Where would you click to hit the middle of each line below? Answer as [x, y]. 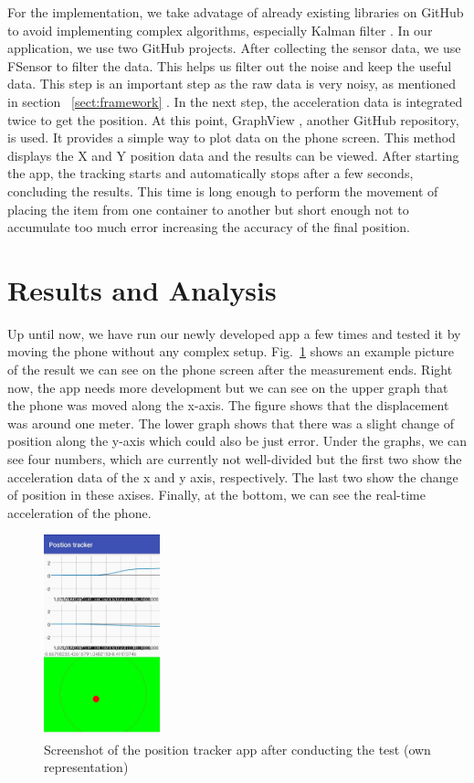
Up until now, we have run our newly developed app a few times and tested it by [234, 333]
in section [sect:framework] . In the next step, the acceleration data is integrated [235, 101]
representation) [86, 767]
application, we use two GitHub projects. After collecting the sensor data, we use [234, 48]
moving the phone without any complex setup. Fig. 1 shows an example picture [231, 351]
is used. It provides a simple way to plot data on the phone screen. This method [232, 138]
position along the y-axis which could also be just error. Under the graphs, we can [237, 441]
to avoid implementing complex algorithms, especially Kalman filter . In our [220, 30]
